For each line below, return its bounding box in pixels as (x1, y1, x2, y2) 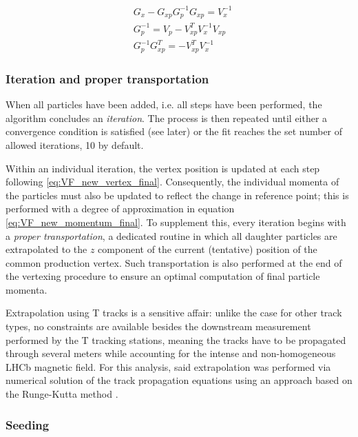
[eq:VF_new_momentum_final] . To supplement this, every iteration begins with (6, 214, 346, 229)
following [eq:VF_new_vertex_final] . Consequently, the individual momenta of (6, 174, 339, 189)
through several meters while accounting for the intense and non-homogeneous (6, 346, 336, 360)
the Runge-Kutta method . (6, 387, 118, 401)
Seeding (6, 416, 50, 433)
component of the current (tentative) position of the (98, 242, 317, 256)
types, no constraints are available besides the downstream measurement (6, 319, 311, 334)
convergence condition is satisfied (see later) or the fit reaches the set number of (6, 124, 343, 139)
